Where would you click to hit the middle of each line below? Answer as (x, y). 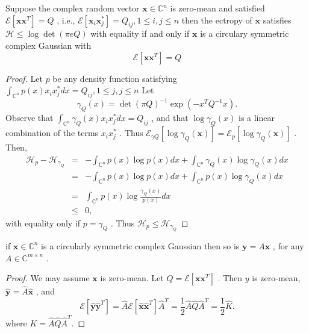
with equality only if (43, 223)
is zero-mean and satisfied (217, 8)
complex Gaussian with (48, 45)
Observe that (30, 118)
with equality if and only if (140, 33)
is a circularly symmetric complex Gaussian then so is (140, 245)
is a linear (256, 118)
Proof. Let (24, 78)
